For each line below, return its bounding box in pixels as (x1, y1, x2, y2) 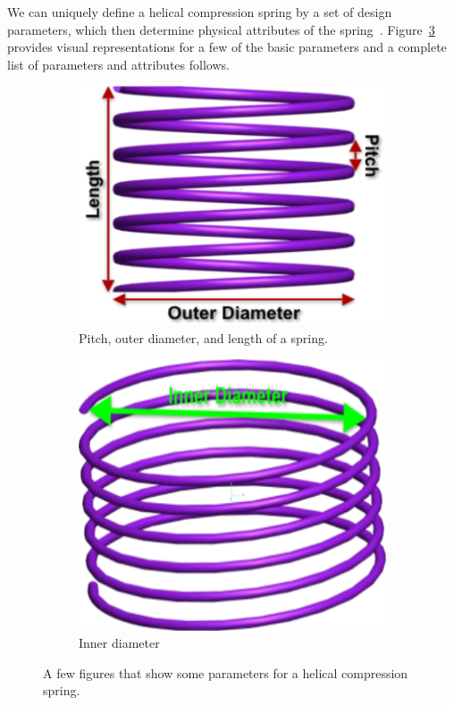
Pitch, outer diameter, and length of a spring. (79, 328, 328, 347)
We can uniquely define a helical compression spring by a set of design (7, 3, 392, 21)
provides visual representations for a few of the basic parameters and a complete (7, 38, 447, 56)
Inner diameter (79, 634, 160, 652)
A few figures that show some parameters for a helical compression (43, 663, 408, 682)
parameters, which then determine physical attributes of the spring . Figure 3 (7, 20, 435, 38)
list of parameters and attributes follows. (7, 55, 230, 73)
